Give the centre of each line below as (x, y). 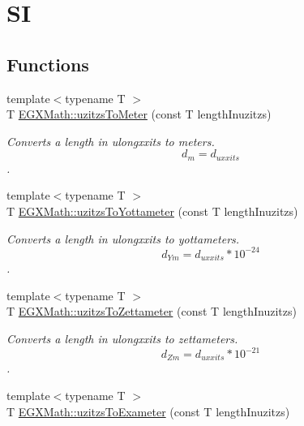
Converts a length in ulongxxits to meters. (111, 141)
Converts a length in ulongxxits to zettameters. (122, 338)
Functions (48, 64)
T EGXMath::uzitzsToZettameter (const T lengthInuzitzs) (152, 311)
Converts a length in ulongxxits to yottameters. (123, 238)
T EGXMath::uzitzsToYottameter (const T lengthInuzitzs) (152, 211)
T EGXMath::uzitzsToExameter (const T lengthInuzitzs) (148, 411)
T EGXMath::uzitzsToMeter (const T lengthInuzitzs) (139, 114)
